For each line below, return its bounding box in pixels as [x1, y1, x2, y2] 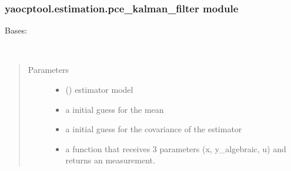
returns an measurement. [65, 154, 155, 166]
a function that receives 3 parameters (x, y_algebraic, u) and [65, 142, 286, 155]
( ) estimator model [65, 83, 133, 95]
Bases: [5, 24, 28, 36]
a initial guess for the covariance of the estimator [65, 123, 242, 135]
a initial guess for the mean [65, 103, 164, 115]
